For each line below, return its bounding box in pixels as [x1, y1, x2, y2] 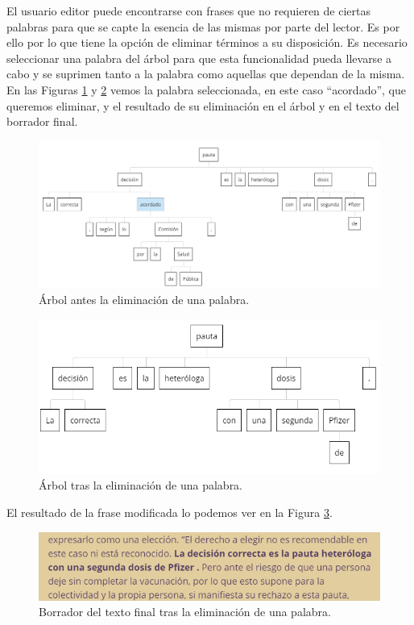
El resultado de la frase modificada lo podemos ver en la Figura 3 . [6, 503, 333, 520]
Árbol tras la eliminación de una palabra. [39, 477, 243, 494]
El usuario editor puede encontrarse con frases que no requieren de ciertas [6, 2, 371, 19]
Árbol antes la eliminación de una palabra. [39, 290, 250, 307]
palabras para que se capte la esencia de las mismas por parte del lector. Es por [6, 18, 400, 35]
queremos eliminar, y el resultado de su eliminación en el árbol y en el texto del [6, 97, 400, 114]
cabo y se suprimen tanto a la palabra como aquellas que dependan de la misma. [6, 65, 405, 82]
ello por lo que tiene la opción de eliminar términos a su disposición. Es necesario [6, 34, 408, 51]
